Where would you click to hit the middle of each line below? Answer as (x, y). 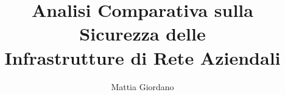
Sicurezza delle (142, 34)
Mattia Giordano (142, 86)
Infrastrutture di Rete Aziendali (142, 57)
